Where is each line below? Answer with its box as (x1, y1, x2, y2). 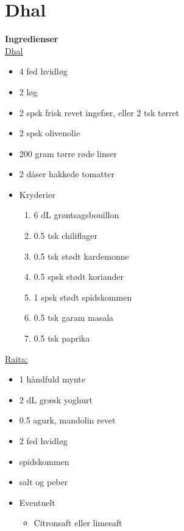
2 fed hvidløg (19, 434, 68, 447)
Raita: (5, 352, 28, 365)
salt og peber (19, 475, 68, 488)
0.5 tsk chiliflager (34, 229, 97, 242)
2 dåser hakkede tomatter (19, 167, 115, 180)
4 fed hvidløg (19, 65, 68, 78)
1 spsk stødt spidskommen (34, 290, 132, 303)
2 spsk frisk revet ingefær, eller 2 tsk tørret (19, 106, 180, 119)
